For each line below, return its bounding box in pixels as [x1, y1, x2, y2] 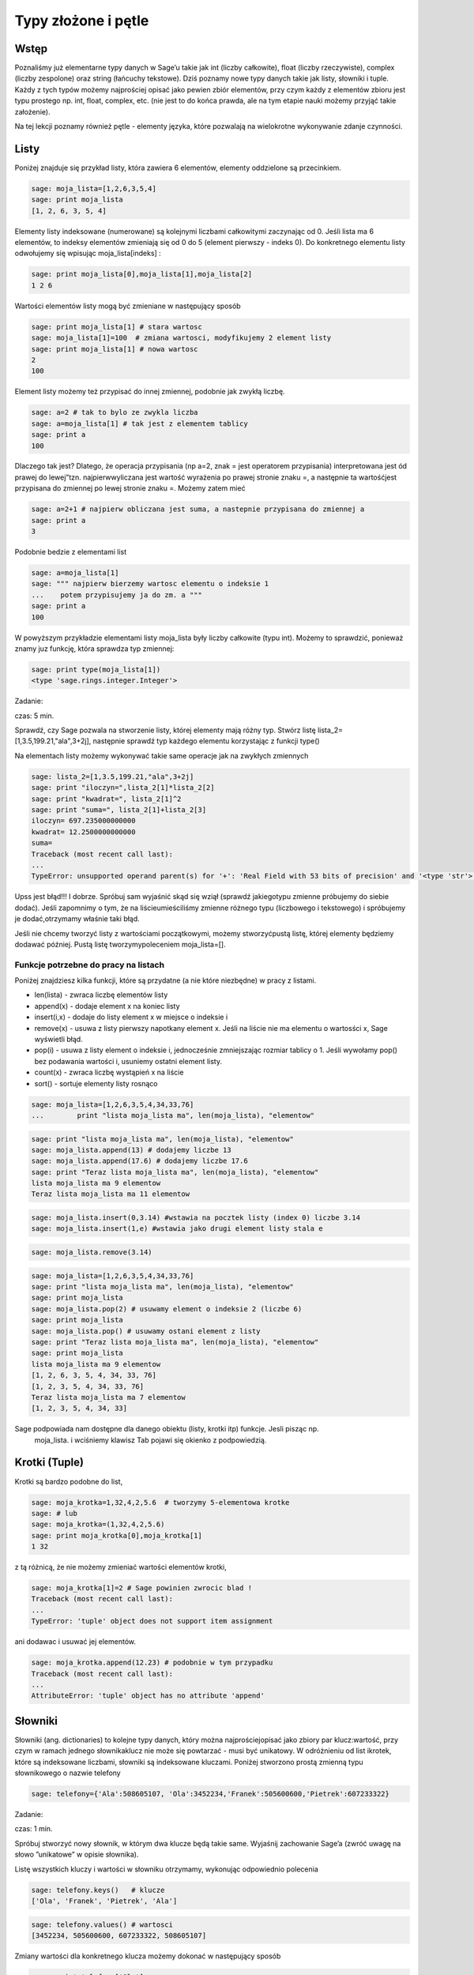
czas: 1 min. [14, 1824, 53, 1834]
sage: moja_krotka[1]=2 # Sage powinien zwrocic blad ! [31, 1584, 253, 1593]
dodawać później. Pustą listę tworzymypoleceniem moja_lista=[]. [14, 939, 226, 949]
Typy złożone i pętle [14, 12, 149, 29]
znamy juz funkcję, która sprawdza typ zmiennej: [14, 644, 175, 653]
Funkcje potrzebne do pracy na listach [14, 959, 165, 970]
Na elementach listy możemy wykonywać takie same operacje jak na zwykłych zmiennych [14, 750, 309, 760]
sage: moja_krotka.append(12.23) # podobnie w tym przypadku [31, 1658, 273, 1667]
